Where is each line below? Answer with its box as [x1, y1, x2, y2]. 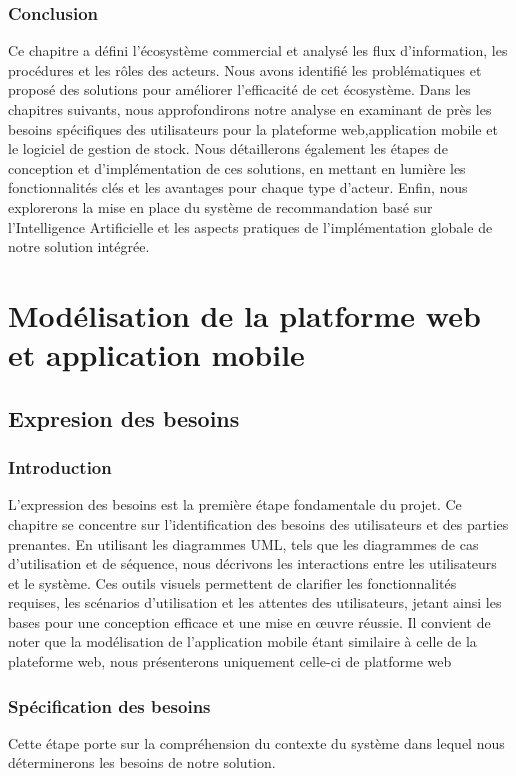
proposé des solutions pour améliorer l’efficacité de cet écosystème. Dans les [8, 79, 471, 100]
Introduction [8, 455, 112, 480]
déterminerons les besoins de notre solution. [8, 752, 276, 773]
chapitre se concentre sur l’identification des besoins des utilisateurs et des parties [8, 513, 509, 534]
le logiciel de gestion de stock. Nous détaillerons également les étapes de [8, 138, 448, 159]
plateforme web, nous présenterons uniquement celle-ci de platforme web [8, 651, 452, 672]
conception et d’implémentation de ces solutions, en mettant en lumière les [8, 157, 466, 178]
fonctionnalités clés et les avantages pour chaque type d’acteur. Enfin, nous [8, 177, 468, 198]
